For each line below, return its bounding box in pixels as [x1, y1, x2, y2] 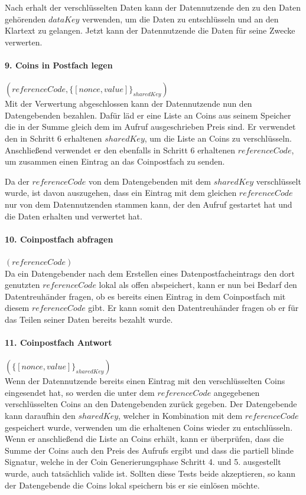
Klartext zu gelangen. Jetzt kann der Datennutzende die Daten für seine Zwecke [5, 24, 295, 37]
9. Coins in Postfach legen [5, 58, 113, 71]
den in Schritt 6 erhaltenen [5, 132, 102, 144]
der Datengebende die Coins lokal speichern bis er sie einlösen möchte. [5, 478, 260, 491]
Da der [5, 175, 30, 187]
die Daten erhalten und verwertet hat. [5, 209, 142, 222]
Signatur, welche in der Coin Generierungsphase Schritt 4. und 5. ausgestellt [5, 455, 281, 468]
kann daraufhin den [5, 409, 76, 422]
